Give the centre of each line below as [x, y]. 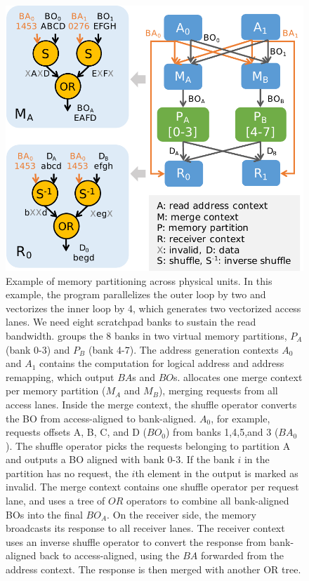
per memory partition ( [56, 390]
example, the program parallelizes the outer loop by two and [136, 294]
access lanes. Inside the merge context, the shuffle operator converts [151, 404]
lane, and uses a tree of [55, 501]
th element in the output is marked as [217, 473]
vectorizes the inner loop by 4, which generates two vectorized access [153, 308]
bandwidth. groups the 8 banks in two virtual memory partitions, [146, 335]
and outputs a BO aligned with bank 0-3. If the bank [120, 459]
